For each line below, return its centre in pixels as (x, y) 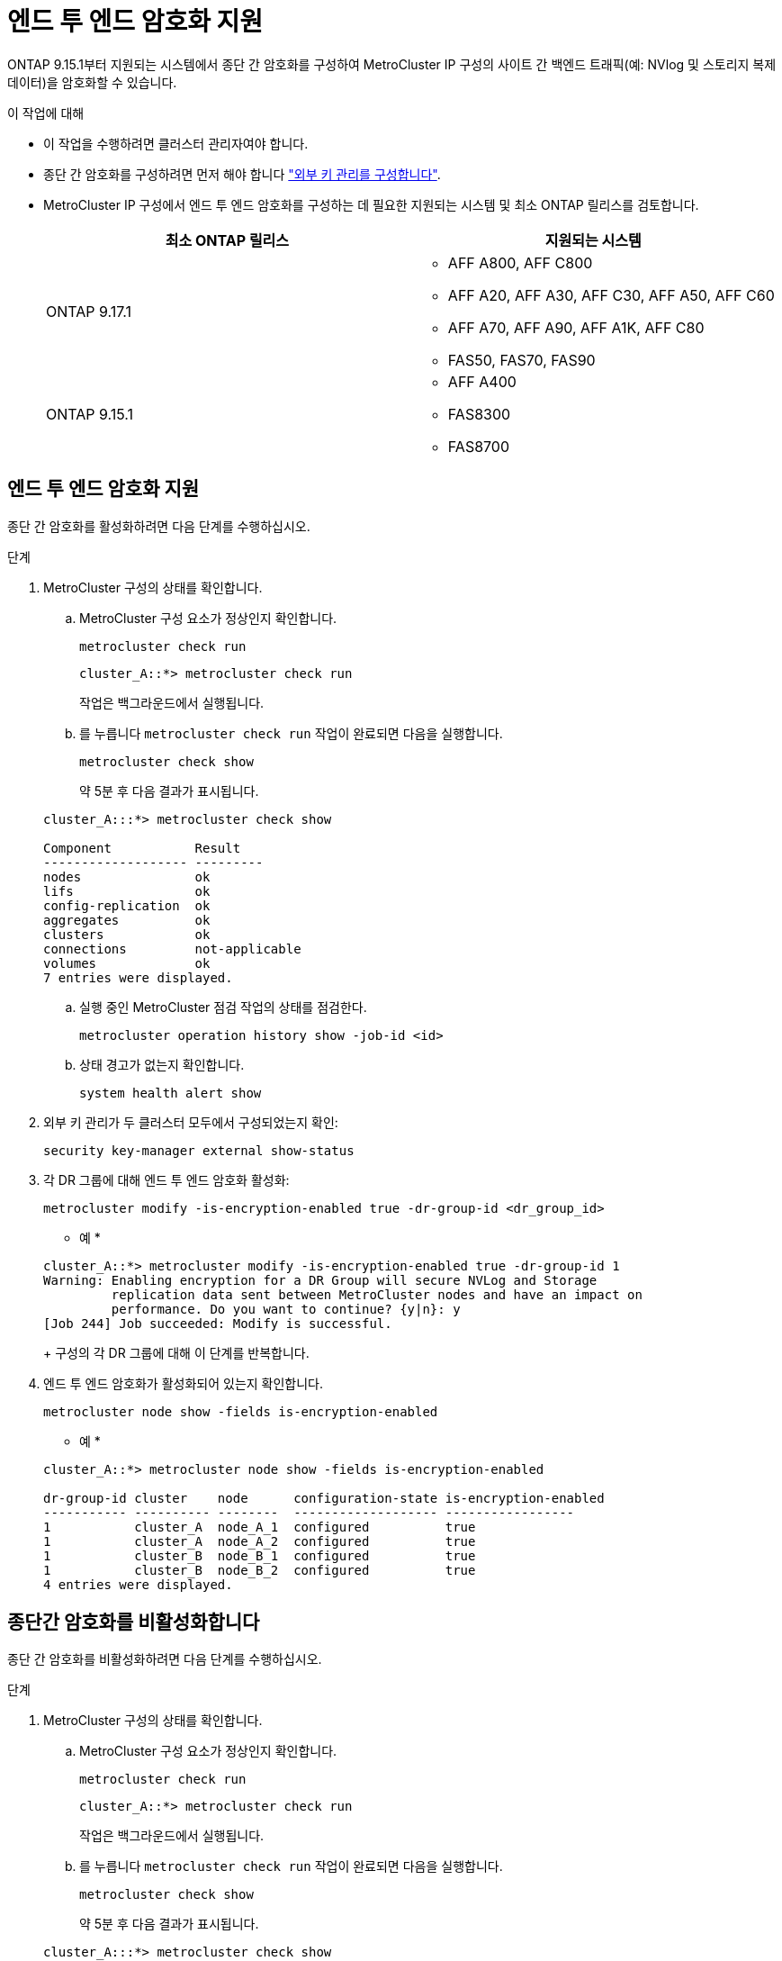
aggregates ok (127, 920)
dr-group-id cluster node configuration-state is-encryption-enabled (324, 1498)
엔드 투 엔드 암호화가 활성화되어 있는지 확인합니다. (184, 1383)
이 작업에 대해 (46, 113)
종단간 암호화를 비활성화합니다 (134, 1622)
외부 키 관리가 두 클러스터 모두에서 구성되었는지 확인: (191, 1122)
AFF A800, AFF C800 (520, 262)
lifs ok (127, 891)
